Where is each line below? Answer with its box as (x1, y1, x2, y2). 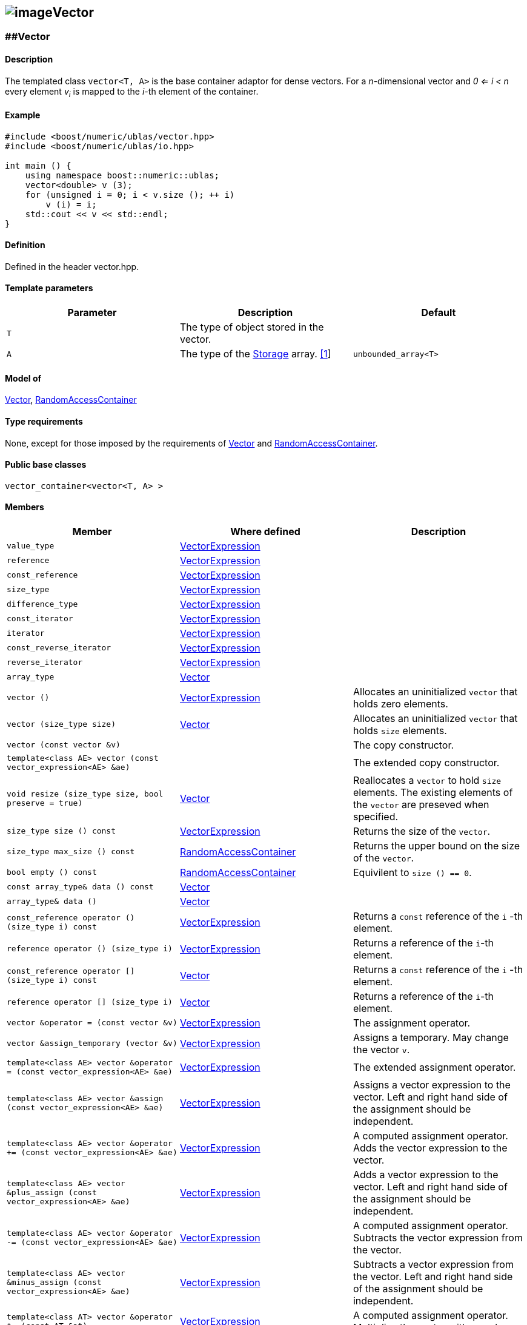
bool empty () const (7, 868, 97, 877)
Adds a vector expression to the (353, 1168, 499, 1181)
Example (5, 110, 41, 121)
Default (421, 306, 456, 319)
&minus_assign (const (7, 1278, 102, 1287)
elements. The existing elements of (353, 786, 513, 798)
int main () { (5, 160, 71, 170)
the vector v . (353, 1043, 410, 1056)
